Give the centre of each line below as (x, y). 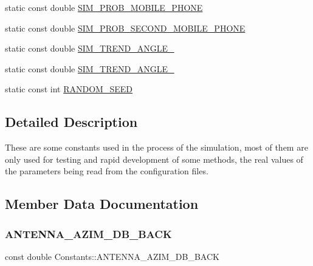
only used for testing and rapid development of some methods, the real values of (154, 159)
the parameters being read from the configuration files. (107, 171)
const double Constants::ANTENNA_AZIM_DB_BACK (112, 256)
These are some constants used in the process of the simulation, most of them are (156, 147)
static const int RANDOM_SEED (69, 89)
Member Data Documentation (102, 204)
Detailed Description (71, 122)
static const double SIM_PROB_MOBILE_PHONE (104, 7)
